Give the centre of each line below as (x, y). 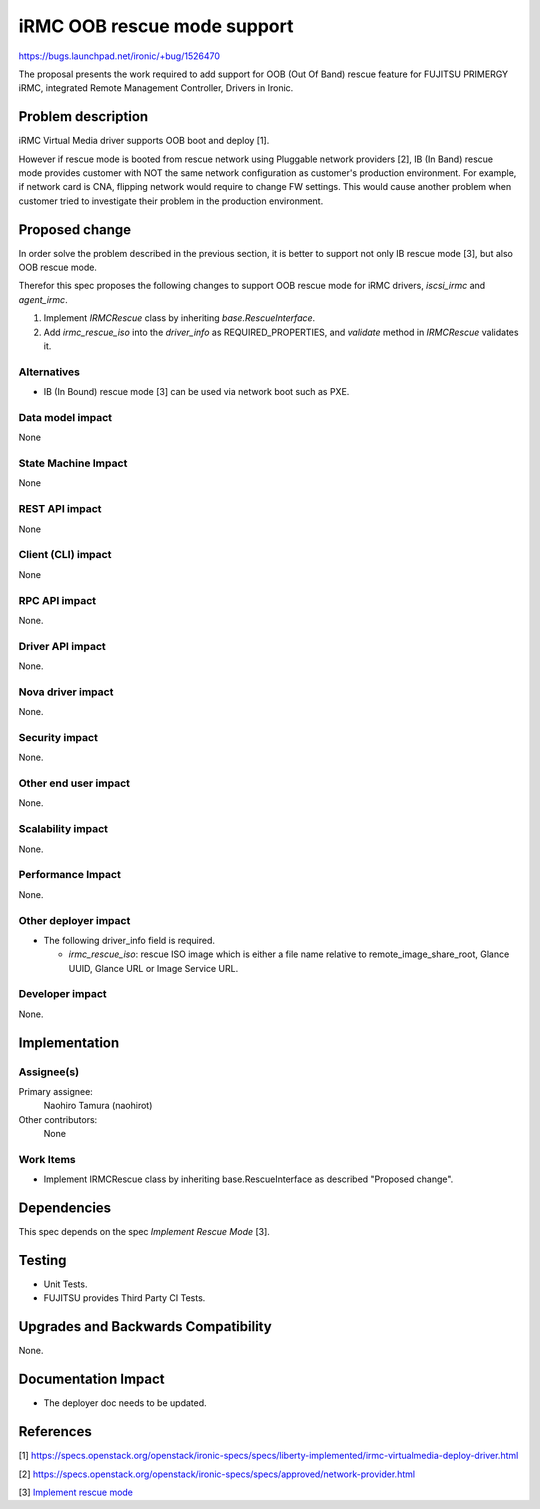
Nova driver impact (66, 692)
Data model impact (65, 417)
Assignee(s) (49, 1072)
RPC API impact (57, 600)
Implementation (69, 1042)
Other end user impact (74, 783)
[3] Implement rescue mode (76, 1492)
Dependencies (65, 1208)
